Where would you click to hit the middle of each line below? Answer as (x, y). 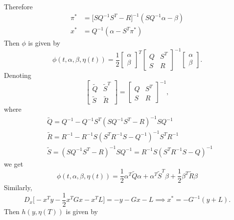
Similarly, (18, 187)
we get (14, 163)
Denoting (18, 75)
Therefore (18, 6)
